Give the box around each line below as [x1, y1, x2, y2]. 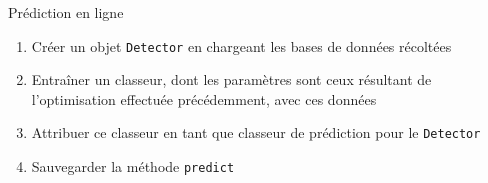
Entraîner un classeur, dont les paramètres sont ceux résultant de [31, 69, 432, 90]
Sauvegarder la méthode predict [31, 156, 235, 177]
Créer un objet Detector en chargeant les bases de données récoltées [31, 35, 452, 56]
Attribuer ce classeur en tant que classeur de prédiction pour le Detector [31, 122, 481, 143]
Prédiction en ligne [8, 2, 124, 22]
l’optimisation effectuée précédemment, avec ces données [31, 88, 377, 109]
